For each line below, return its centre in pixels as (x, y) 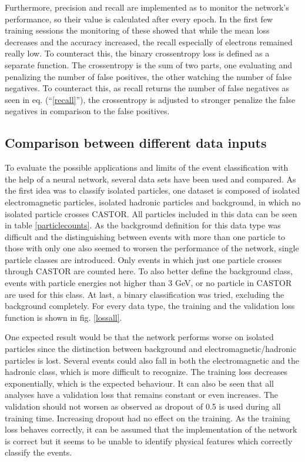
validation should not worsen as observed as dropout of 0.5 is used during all (143, 406)
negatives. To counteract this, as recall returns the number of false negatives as (147, 88)
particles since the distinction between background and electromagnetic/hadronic (151, 349)
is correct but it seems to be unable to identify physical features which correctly (149, 441)
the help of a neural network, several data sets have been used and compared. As (150, 179)
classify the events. (38, 452)
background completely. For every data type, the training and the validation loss (150, 306)
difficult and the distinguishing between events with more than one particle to (145, 236)
